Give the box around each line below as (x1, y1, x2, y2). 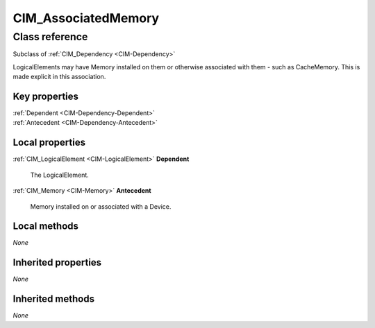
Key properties (12, 90, 79, 102)
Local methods (12, 221, 79, 232)
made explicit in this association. (12, 73, 106, 81)
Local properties (12, 137, 86, 148)
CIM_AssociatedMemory (12, 10, 160, 26)
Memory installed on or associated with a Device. (30, 202, 172, 211)
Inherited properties (12, 257, 102, 268)
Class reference (12, 31, 88, 43)
